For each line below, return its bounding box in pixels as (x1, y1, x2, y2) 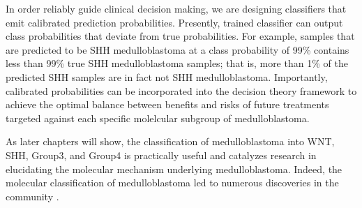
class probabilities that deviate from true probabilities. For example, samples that (6, 29, 355, 43)
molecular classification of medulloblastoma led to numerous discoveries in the (6, 175, 339, 190)
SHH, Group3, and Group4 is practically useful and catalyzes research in (6, 147, 317, 162)
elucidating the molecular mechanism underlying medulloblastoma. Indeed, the (6, 161, 342, 176)
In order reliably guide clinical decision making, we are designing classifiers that (6, 1, 347, 15)
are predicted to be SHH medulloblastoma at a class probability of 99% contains (6, 42, 349, 57)
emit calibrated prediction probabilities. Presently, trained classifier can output (6, 15, 343, 29)
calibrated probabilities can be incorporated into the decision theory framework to (6, 83, 357, 98)
